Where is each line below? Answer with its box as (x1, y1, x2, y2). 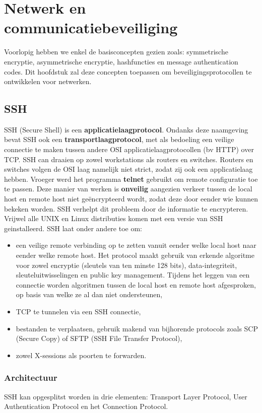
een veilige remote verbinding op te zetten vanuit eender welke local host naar (16, 240, 256, 250)
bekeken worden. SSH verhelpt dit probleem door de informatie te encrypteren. (4, 203, 248, 214)
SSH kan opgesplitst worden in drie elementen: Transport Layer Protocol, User (4, 391, 247, 401)
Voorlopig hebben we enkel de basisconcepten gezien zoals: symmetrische (4, 46, 228, 57)
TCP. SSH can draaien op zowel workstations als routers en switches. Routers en (4, 154, 253, 164)
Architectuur (4, 371, 57, 384)
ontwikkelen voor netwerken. (4, 76, 92, 87)
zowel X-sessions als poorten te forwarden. (16, 350, 147, 360)
